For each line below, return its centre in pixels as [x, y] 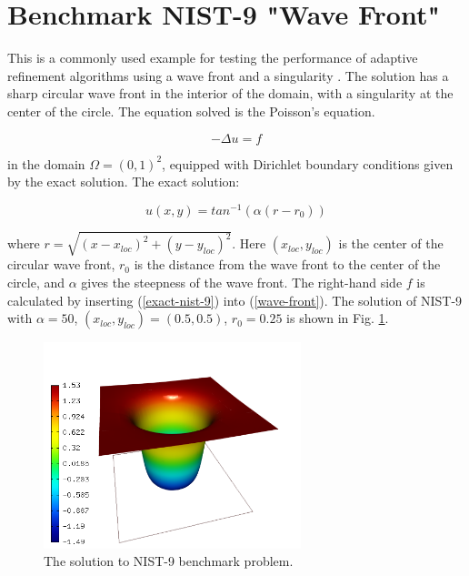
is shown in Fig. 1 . [338, 318]
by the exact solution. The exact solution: [124, 182]
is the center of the [391, 243]
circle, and [36, 282]
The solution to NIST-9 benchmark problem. [169, 561]
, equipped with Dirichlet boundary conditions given [308, 163]
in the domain [46, 163]
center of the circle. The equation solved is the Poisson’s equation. [191, 111]
